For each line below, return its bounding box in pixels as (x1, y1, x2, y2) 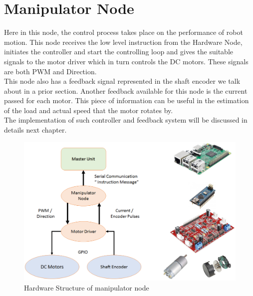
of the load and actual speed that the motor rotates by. (4, 105, 173, 115)
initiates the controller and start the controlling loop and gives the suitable (4, 46, 233, 57)
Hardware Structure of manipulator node (24, 282, 149, 293)
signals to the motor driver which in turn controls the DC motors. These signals (4, 56, 249, 66)
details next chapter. (4, 125, 67, 135)
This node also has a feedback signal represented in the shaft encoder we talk (4, 76, 241, 86)
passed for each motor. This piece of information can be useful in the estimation (4, 95, 249, 106)
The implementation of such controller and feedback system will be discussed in (4, 115, 248, 125)
